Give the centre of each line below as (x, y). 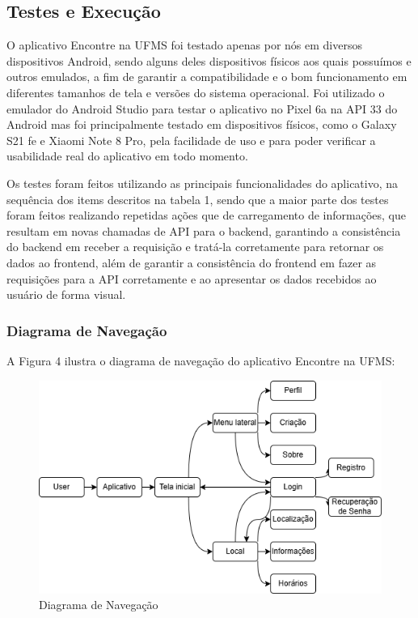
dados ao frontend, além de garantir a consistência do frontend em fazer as (192, 262)
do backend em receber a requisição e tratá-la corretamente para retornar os (195, 247)
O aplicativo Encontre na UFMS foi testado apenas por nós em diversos (184, 45)
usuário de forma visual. (66, 294)
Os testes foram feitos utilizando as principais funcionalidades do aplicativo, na (203, 183)
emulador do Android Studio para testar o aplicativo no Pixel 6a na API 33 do (202, 108)
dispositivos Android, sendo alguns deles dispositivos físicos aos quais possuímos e (209, 60)
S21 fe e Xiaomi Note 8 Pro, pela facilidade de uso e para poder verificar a (191, 140)
